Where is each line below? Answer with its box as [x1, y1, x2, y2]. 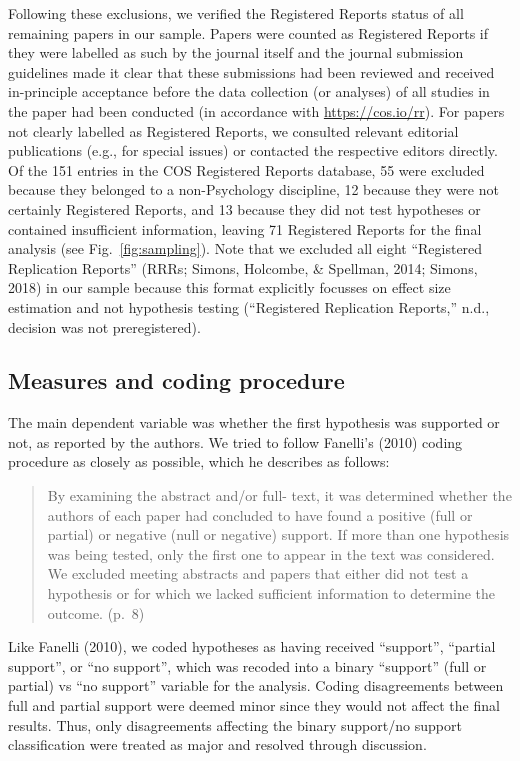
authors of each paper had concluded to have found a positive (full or [47, 504, 473, 525]
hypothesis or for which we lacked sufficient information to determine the [47, 583, 495, 604]
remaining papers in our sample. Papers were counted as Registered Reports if [8, 22, 489, 43]
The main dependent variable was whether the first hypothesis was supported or [8, 412, 500, 433]
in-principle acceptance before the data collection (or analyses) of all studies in [8, 81, 490, 102]
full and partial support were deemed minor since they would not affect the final [8, 695, 500, 716]
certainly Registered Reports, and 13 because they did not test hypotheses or [8, 198, 481, 219]
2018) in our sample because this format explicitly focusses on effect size [8, 277, 451, 298]
